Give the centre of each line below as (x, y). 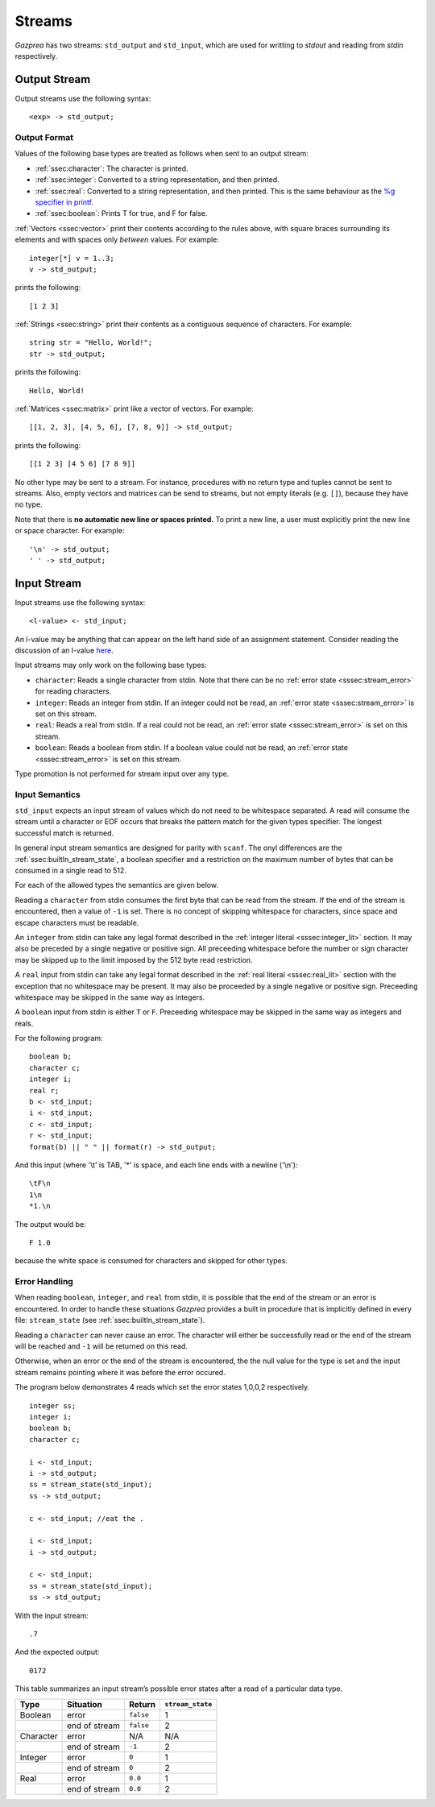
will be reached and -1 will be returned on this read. (101, 1346)
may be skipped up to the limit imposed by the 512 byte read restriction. (134, 959)
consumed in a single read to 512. (70, 870)
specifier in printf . (64, 202)
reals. (24, 1023)
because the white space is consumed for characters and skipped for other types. (151, 1261)
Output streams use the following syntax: (83, 98)
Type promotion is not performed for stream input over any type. (122, 773)
